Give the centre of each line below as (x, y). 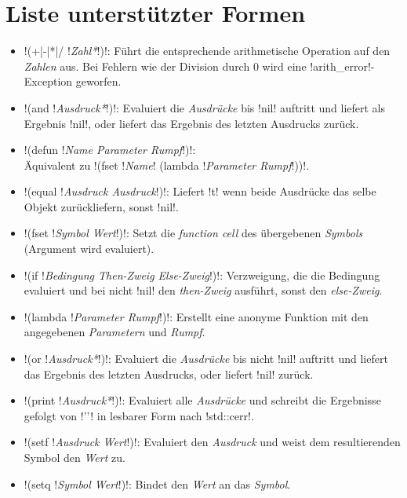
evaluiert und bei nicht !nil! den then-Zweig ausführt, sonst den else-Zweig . (203, 290)
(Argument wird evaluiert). (89, 249)
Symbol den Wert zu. (74, 457)
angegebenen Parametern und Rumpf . (114, 332)
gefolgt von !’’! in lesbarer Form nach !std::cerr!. (139, 415)
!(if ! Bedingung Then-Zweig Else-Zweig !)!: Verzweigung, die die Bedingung (202, 275)
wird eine (284, 66)
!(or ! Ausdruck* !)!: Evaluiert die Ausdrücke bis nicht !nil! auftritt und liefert (206, 359)
